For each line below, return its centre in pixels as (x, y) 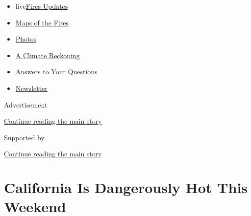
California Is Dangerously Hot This (126, 187)
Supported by (24, 137)
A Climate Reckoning (48, 55)
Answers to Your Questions (56, 72)
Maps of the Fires (42, 22)
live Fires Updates (42, 6)
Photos (26, 39)
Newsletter (31, 88)
